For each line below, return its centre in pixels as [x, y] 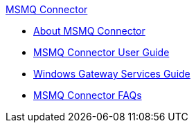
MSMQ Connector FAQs [88, 95]
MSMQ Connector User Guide [101, 52]
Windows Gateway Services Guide [112, 74]
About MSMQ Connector [89, 31]
